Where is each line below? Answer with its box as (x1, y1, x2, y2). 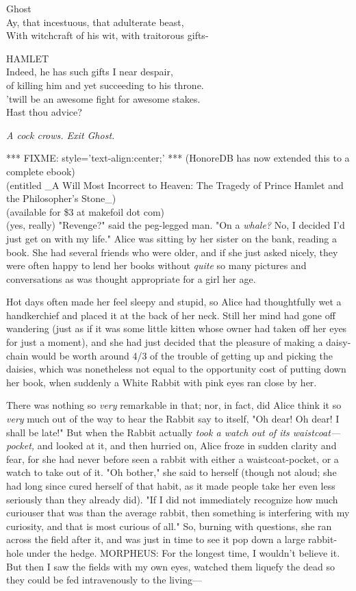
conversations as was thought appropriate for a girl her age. (6, 271, 256, 286)
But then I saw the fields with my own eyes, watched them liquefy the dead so (6, 559, 335, 573)
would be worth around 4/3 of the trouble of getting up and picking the (31, 348, 333, 362)
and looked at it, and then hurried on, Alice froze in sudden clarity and (37, 438, 337, 453)
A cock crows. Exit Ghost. (6, 127, 115, 142)
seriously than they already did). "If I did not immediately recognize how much (6, 492, 338, 506)
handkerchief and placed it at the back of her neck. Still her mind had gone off (6, 307, 335, 322)
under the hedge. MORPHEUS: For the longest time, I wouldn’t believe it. (26, 545, 340, 559)
